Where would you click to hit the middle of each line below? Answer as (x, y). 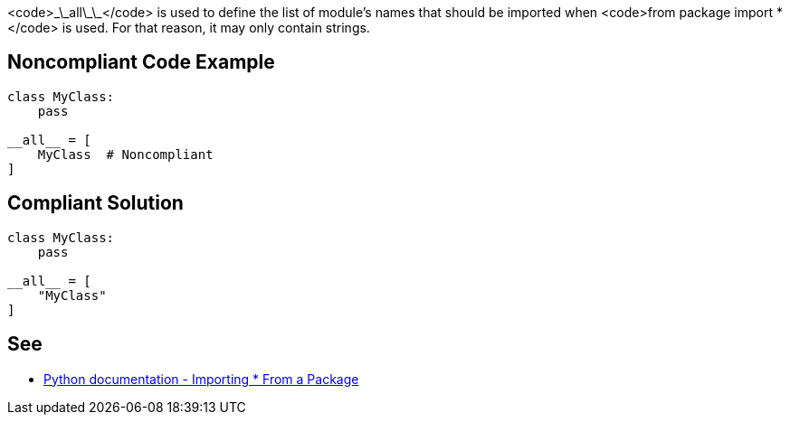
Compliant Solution (95, 203)
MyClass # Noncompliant (125, 154)
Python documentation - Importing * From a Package (201, 379)
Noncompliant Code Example (141, 62)
